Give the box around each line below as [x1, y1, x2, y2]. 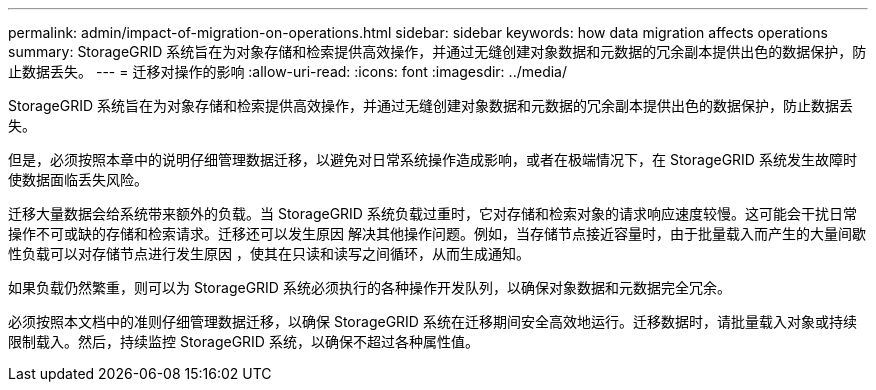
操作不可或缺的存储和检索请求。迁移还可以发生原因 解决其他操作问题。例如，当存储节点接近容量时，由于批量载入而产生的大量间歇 [8, 225, 866, 242]
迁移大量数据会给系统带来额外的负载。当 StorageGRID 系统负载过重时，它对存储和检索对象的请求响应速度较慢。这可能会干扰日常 [8, 205, 857, 222]
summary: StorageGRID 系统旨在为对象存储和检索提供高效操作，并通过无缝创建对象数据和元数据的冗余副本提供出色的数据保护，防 [8, 43, 867, 60]
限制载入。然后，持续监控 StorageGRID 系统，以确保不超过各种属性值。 [8, 333, 479, 350]
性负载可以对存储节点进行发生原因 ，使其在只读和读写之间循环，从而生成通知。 [8, 245, 530, 262]
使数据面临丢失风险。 [8, 171, 148, 188]
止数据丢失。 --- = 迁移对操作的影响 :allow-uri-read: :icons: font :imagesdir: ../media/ [8, 63, 568, 80]
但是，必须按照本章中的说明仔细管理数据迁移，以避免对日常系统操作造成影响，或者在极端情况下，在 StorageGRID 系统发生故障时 [8, 151, 857, 168]
